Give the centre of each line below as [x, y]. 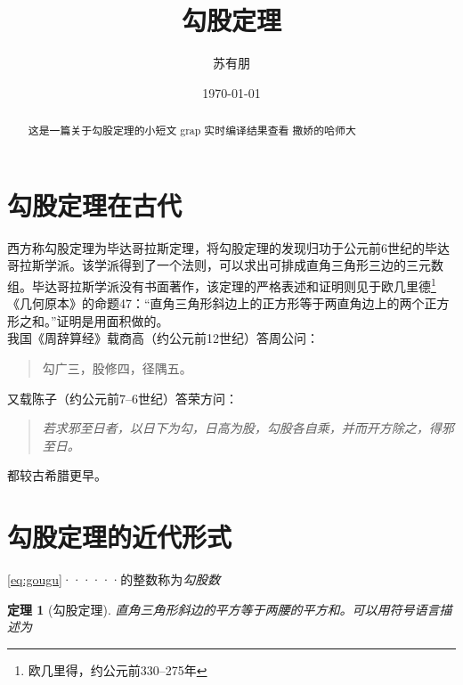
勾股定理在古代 [95, 204]
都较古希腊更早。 [57, 475]
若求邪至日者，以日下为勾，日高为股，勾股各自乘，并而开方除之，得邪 [248, 428]
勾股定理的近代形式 [120, 537]
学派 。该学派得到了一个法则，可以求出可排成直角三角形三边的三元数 [244, 265]
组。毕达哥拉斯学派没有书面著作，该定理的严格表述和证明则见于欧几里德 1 [222, 284]
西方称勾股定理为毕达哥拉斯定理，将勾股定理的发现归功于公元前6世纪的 [216, 247]
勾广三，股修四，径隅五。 [117, 367]
